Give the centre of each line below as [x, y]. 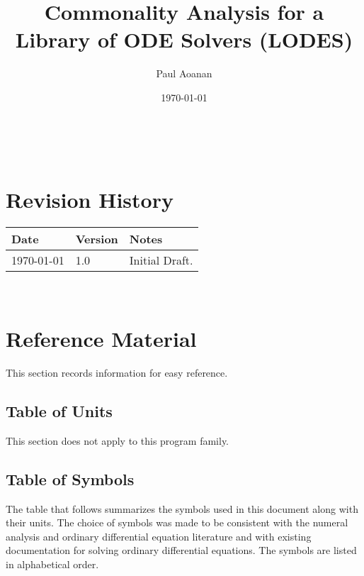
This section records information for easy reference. [117, 372]
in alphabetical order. [52, 564]
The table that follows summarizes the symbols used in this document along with [182, 508]
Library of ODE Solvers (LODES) [184, 39]
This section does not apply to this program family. [118, 440]
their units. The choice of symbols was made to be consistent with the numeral [177, 522]
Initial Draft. [161, 260]
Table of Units [59, 410]
